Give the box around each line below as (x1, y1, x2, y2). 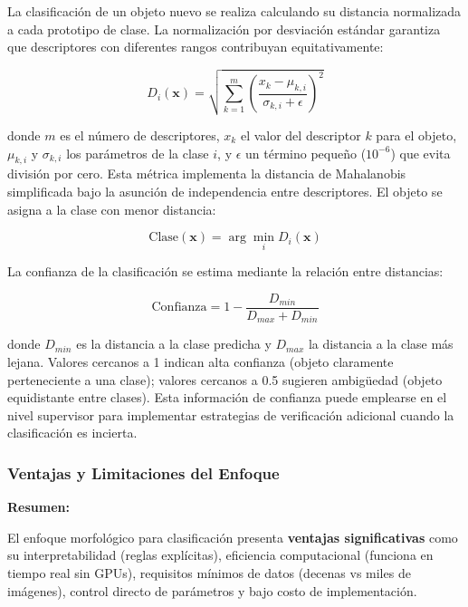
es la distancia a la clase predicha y (76, 334, 272, 353)
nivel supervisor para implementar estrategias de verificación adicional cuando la (7, 405, 454, 424)
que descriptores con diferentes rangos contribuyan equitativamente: (7, 37, 384, 56)
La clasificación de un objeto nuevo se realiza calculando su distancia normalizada (7, 2, 462, 20)
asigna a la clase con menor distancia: (7, 199, 216, 218)
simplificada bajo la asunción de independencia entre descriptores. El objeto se (7, 181, 443, 200)
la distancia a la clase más (308, 334, 454, 353)
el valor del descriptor (240, 125, 361, 144)
